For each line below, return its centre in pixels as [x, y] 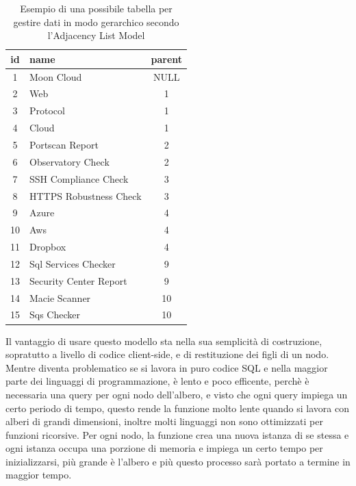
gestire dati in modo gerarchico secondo [96, 22]
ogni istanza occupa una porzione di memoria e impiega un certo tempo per [164, 448]
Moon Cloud [56, 76]
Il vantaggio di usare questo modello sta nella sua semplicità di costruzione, [164, 341]
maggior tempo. [39, 475]
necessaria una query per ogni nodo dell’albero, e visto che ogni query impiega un [177, 394]
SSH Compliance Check [79, 178]
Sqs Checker [55, 315]
